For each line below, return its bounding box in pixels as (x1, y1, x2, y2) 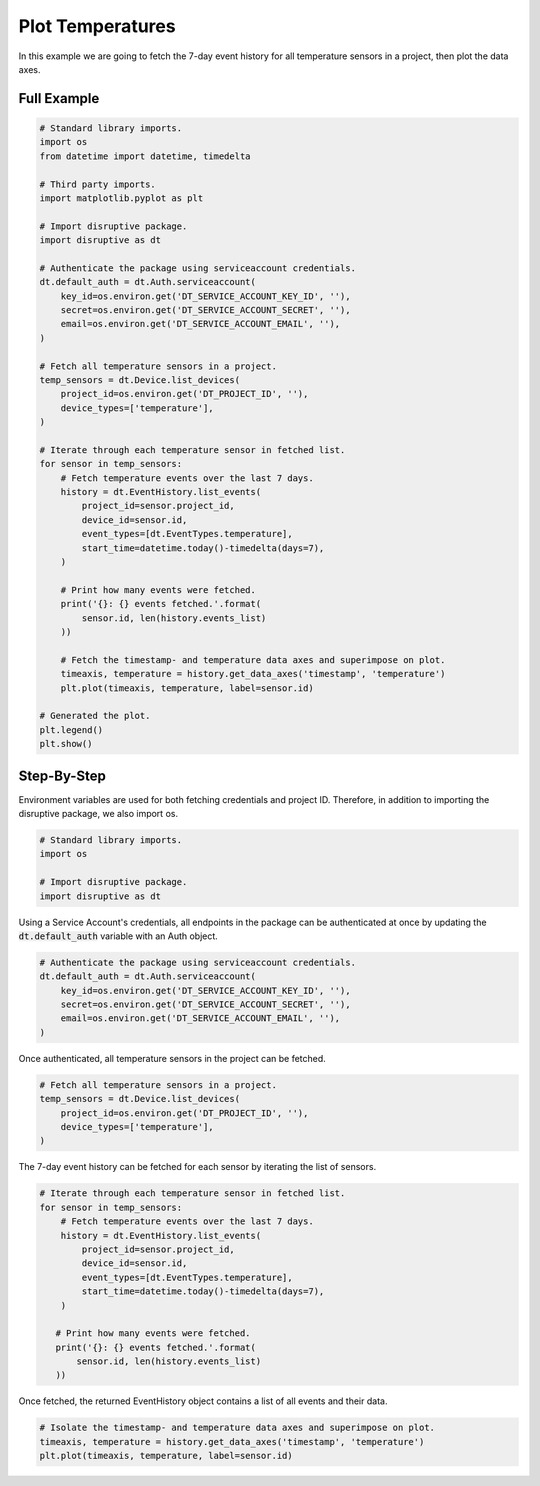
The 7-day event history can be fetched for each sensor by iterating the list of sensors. (18, 1161, 377, 1173)
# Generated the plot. (39, 710, 151, 722)
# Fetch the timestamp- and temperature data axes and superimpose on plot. (60, 654, 446, 665)
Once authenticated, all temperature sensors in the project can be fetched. (18, 1052, 327, 1064)
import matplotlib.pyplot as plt (39, 192, 204, 204)
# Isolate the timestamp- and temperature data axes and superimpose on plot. (39, 1422, 435, 1434)
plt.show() (39, 738, 93, 750)
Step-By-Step (18, 767, 107, 784)
